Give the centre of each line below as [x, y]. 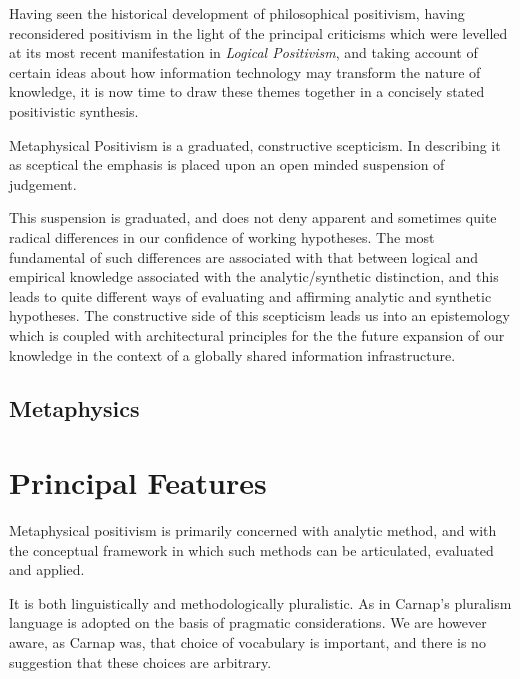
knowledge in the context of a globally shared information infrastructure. [232, 354]
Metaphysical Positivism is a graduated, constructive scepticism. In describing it [255, 144]
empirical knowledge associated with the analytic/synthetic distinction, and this [254, 276]
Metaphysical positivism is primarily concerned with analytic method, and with [253, 530]
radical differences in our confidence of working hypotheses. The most [222, 236]
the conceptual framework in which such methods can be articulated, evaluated [251, 549]
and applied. [47, 569]
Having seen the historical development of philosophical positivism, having [237, 13]
